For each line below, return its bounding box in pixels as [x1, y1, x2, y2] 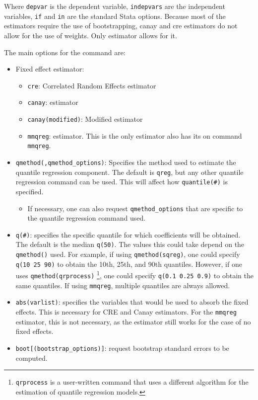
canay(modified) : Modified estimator [27, 114, 143, 124]
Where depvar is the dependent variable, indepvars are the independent [4, 1, 225, 11]
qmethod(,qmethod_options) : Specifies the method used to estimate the [15, 157, 236, 167]
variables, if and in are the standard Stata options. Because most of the [4, 10, 226, 21]
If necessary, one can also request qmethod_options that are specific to [27, 203, 243, 213]
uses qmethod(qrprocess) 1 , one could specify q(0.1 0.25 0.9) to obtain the [15, 269, 254, 281]
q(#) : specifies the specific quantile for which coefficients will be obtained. [15, 229, 241, 240]
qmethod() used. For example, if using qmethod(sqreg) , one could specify [15, 249, 240, 259]
